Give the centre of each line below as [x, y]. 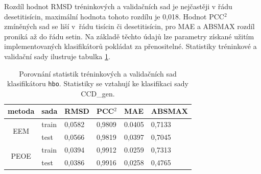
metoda [21, 111]
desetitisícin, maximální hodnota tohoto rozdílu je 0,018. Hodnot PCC [114, 16]
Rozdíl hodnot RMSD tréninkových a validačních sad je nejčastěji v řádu [118, 6]
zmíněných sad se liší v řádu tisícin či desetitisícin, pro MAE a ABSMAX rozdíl [129, 26]
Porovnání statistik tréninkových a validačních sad [98, 73]
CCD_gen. [98, 93]
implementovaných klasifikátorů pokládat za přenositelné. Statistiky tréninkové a [130, 46]
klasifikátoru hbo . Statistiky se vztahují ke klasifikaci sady [98, 83]
